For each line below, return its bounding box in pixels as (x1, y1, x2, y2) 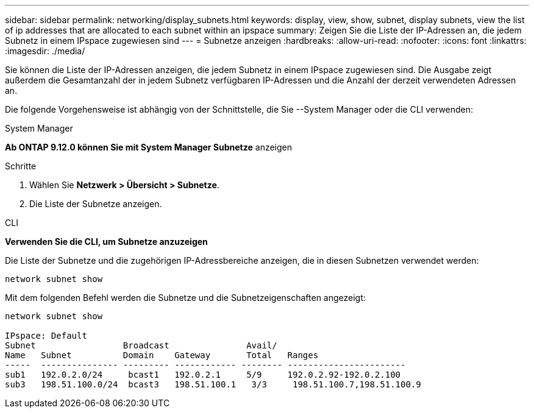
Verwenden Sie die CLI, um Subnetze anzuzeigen (5, 236, 208, 247)
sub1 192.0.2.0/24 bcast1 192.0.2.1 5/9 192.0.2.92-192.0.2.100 (5, 370, 401, 379)
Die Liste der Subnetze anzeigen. (29, 199, 162, 209)
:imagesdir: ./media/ (5, 46, 85, 56)
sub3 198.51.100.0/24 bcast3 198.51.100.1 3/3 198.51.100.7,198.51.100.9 (5, 379, 421, 389)
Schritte (5, 161, 37, 171)
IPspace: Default (5, 331, 87, 341)
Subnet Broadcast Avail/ (5, 341, 277, 350)
